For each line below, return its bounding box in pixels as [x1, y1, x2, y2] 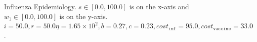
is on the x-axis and [129, 1, 189, 11]
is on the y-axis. [59, 11, 108, 21]
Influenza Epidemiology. [4, 1, 77, 11]
